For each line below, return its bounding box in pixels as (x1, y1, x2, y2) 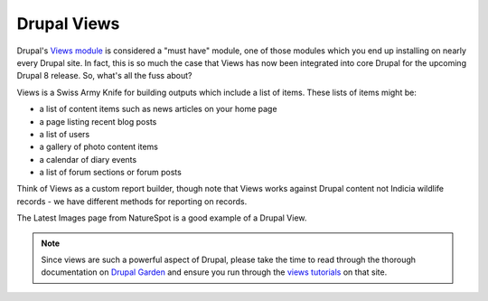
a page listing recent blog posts (39, 116, 157, 127)
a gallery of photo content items (39, 141, 158, 153)
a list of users (39, 128, 90, 139)
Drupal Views (16, 14, 120, 33)
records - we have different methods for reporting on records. (16, 195, 248, 207)
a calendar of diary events (39, 154, 137, 165)
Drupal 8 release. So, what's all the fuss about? (16, 71, 193, 81)
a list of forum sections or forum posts (39, 167, 183, 178)
